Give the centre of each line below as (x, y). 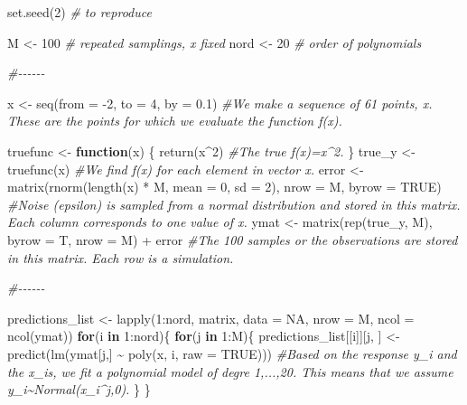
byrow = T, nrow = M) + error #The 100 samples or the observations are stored (233, 239)
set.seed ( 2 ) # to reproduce (79, 12)
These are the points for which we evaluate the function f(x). (175, 121)
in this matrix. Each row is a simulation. (121, 257)
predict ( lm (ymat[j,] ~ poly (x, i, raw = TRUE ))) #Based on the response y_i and (232, 353)
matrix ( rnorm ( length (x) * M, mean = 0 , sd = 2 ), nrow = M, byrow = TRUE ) (224, 187)
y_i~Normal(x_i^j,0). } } (79, 389)
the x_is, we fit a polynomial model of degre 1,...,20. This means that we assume (230, 371)
